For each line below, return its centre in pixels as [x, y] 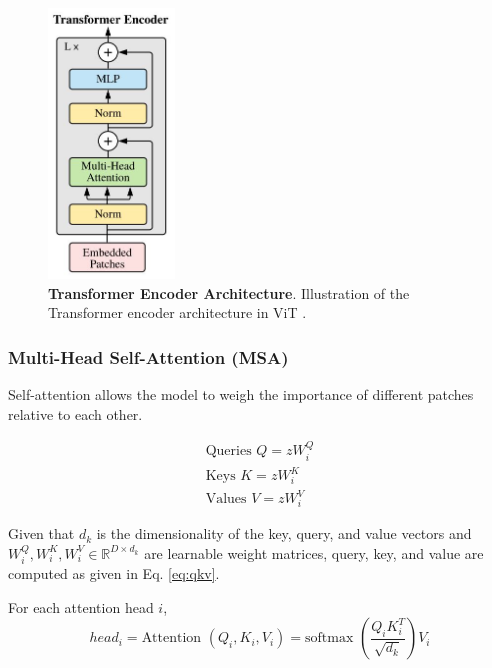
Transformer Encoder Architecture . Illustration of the [229, 292]
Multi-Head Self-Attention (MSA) [148, 356]
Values [226, 499]
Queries [228, 451]
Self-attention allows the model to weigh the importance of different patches [241, 394]
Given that [41, 533]
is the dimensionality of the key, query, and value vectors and [284, 533]
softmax [329, 638]
